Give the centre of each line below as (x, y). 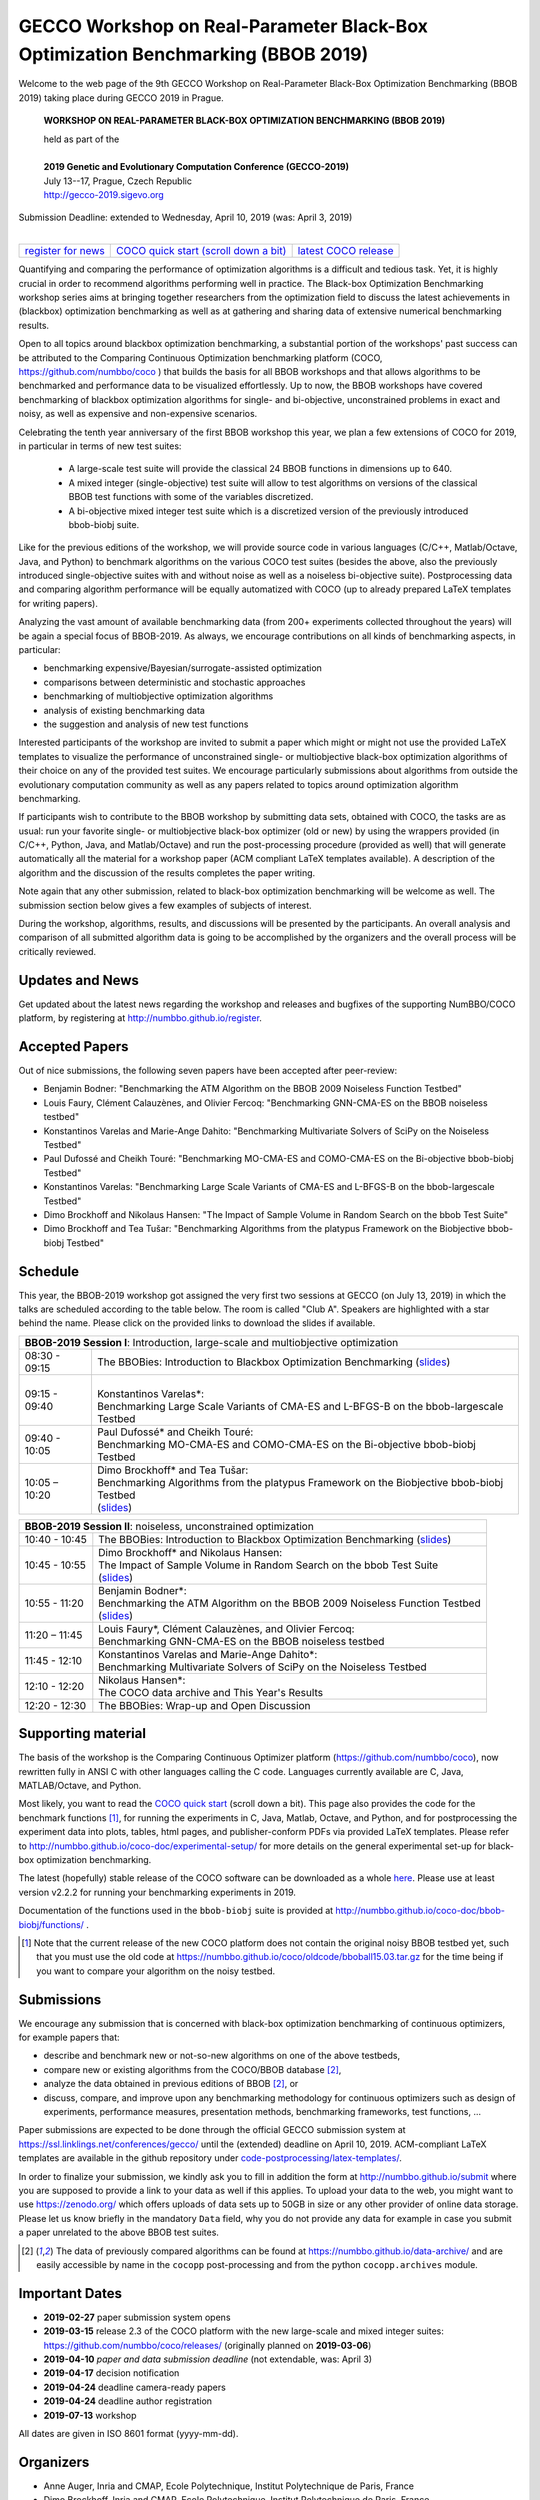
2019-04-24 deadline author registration (128, 2401)
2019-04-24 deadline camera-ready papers (135, 2387)
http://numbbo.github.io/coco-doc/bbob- (420, 1911)
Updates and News (79, 980)
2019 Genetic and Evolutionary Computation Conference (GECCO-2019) (196, 167)
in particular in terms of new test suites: (100, 446)
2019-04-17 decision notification (111, 2373)
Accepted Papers (73, 1046)
